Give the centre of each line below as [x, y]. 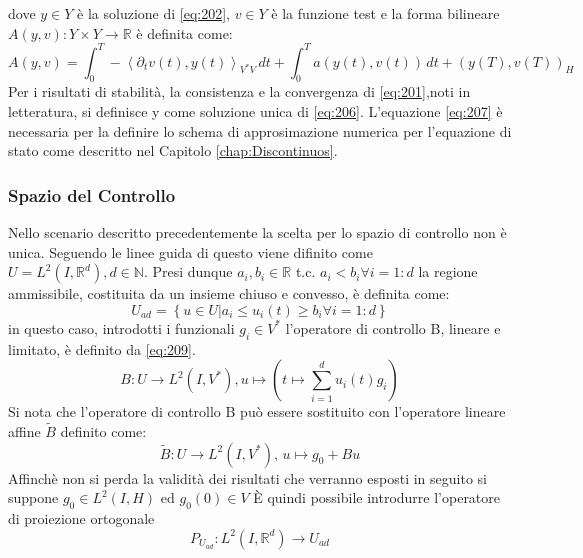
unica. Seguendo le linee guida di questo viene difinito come [190, 251]
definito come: [103, 431]
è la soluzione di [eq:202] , [153, 13]
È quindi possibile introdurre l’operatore [377, 497]
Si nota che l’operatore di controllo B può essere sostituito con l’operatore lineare [257, 411]
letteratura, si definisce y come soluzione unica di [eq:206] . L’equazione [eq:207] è [255, 111]
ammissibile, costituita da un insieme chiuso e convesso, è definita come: [229, 293]
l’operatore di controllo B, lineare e [393, 327]
